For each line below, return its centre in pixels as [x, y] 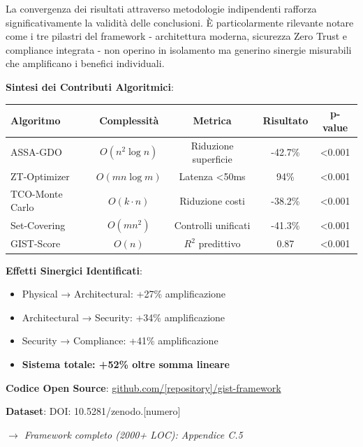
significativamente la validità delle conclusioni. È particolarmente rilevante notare [180, 22]
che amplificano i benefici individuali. [85, 63]
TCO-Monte [37, 193]
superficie [212, 159]
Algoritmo [36, 120]
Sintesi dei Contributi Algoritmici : [90, 86]
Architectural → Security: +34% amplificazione [124, 317]
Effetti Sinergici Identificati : [74, 270]
